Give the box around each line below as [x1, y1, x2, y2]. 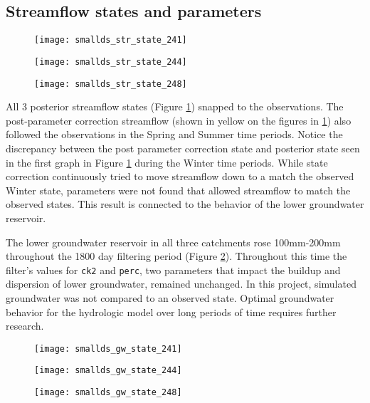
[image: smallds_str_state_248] [34, 78, 187, 89]
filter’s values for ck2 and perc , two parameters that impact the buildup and [6, 262, 341, 277]
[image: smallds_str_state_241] [34, 35, 187, 46]
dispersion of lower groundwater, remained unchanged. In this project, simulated [6, 276, 356, 291]
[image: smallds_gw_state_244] [34, 365, 182, 376]
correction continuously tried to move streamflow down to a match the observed [6, 169, 354, 184]
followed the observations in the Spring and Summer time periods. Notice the [6, 127, 343, 142]
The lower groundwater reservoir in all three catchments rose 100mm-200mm [6, 234, 341, 249]
